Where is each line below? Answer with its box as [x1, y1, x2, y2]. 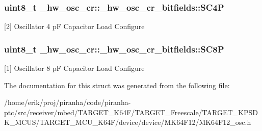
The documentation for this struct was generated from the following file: [4, 80, 230, 90]
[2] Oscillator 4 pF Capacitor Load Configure [4, 21, 145, 32]
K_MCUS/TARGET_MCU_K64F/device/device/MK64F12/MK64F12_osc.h [4, 117, 251, 127]
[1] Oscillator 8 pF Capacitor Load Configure [4, 63, 145, 73]
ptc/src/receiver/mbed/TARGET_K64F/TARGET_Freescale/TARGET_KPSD [4, 107, 258, 117]
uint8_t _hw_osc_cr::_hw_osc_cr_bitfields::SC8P [4, 42, 224, 55]
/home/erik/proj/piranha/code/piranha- [4, 97, 131, 108]
